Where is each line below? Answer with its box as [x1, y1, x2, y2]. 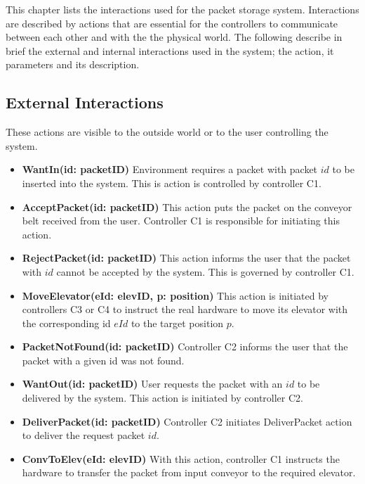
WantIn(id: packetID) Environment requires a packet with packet [22, 162, 318, 177]
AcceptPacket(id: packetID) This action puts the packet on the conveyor [22, 199, 352, 214]
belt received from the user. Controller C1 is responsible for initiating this [22, 213, 340, 228]
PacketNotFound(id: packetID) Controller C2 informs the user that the [22, 339, 348, 354]
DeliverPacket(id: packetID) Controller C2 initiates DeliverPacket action [22, 414, 352, 428]
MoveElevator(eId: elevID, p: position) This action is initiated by [22, 288, 328, 302]
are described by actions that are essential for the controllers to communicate [6, 15, 338, 30]
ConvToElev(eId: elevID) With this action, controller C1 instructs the [22, 451, 340, 466]
